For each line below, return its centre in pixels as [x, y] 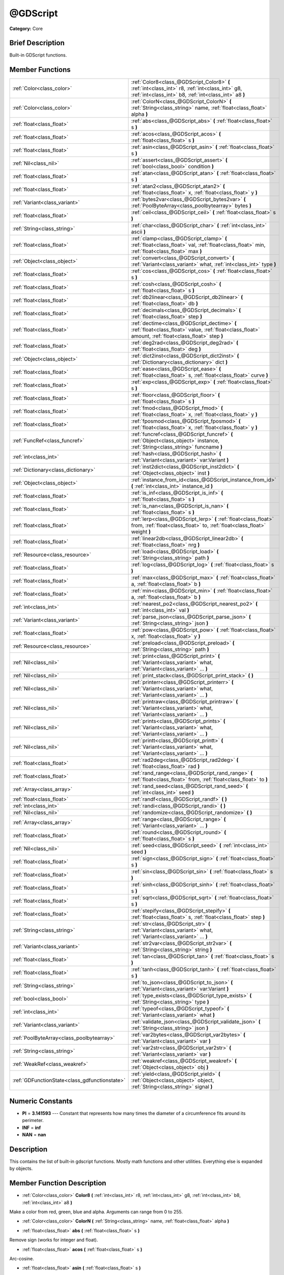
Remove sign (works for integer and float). [54, 1240]
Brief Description [37, 43]
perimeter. [33, 1120]
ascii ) [138, 232]
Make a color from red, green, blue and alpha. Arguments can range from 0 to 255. [96, 1212]
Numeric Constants [41, 1101]
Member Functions [40, 70]
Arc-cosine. [22, 1258]
